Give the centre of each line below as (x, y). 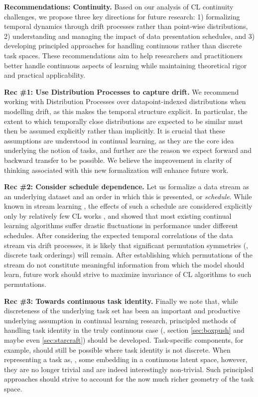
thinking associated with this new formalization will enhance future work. (116, 170)
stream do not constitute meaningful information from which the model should (124, 264)
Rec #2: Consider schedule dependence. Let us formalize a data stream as (127, 187)
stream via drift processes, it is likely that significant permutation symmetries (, (126, 245)
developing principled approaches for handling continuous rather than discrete (123, 46)
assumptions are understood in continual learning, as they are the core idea (119, 140)
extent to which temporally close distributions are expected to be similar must (124, 121)
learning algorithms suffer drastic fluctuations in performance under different (121, 225)
